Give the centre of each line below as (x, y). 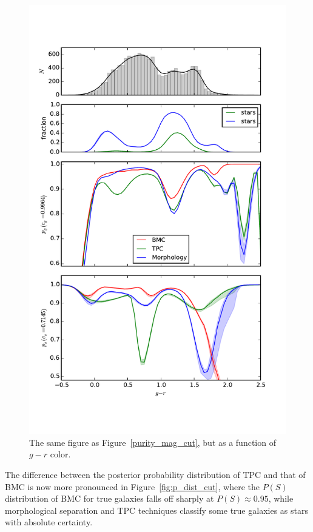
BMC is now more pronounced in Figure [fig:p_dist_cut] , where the (132, 486)
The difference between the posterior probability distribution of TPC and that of (155, 474)
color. (60, 454)
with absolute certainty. (49, 522)
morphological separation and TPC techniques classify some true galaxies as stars (156, 510)
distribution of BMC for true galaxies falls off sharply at (109, 498)
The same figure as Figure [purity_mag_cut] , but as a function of (153, 442)
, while (281, 498)
